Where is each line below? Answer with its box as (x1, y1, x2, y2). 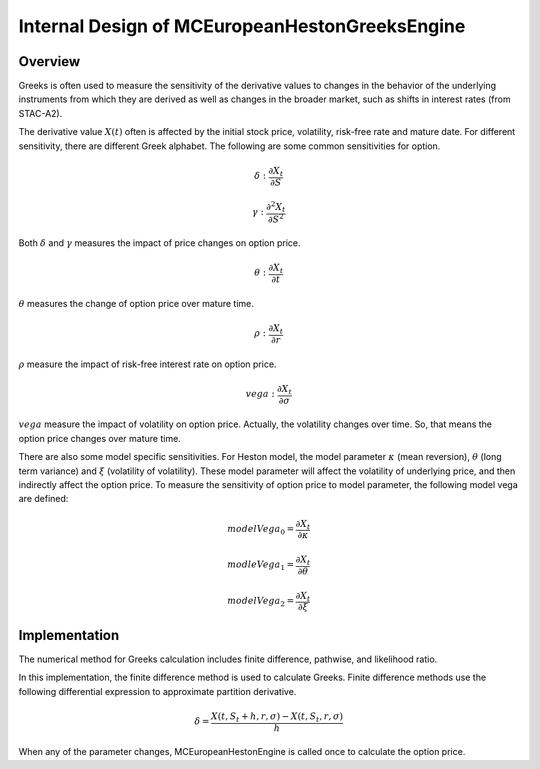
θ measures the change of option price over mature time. (18, 297, 255, 309)
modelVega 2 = (226, 595, 295, 609)
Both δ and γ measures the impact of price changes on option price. (18, 237, 301, 249)
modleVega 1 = (226, 559, 295, 573)
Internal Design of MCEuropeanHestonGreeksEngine (18, 15, 466, 37)
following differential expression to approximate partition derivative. (18, 685, 297, 697)
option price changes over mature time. (18, 432, 182, 444)
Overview (18, 53, 81, 70)
